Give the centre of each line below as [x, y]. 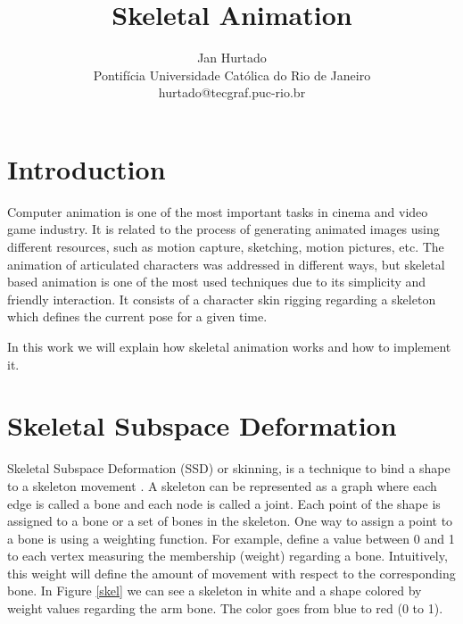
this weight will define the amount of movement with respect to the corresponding [231, 573]
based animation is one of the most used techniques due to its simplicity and [217, 282]
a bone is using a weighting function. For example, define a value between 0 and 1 [231, 538]
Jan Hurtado [232, 58]
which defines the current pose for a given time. [137, 316]
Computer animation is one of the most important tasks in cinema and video [218, 211]
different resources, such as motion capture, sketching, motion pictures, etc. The [226, 247]
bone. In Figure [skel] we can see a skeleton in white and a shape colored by [215, 591]
